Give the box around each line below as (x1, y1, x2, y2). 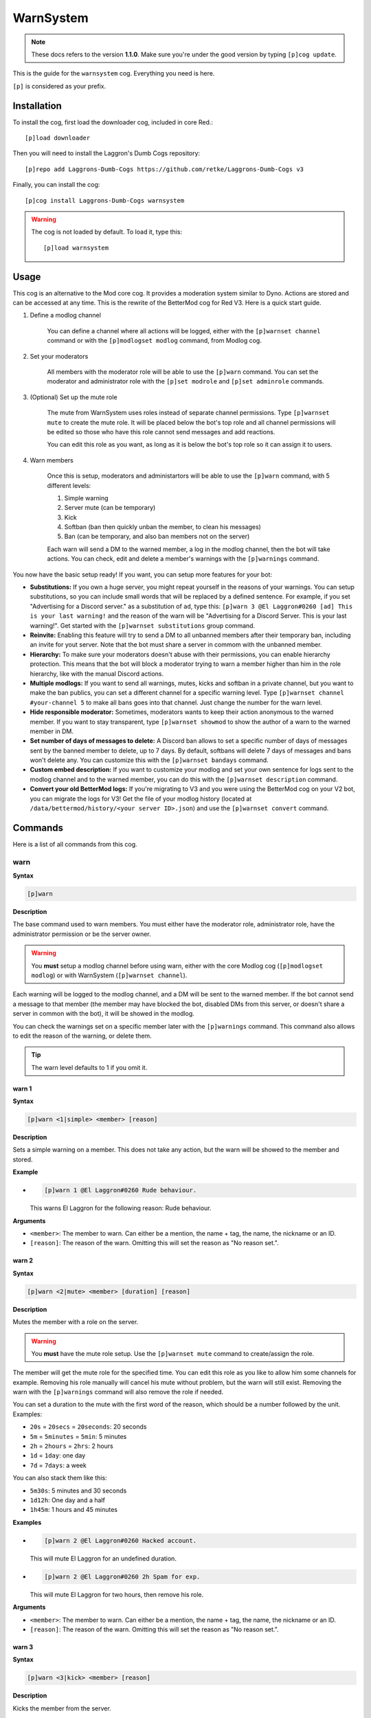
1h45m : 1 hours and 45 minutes (30, 1506, 118, 1514)
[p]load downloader (25, 134, 91, 142)
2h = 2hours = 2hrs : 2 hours (30, 1442, 113, 1450)
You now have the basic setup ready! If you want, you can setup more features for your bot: (12, 570, 273, 579)
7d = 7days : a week (30, 1461, 87, 1469)
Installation (12, 100, 62, 111)
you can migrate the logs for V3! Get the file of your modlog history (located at (30, 794, 252, 803)
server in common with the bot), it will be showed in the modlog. (12, 1009, 195, 1018)
